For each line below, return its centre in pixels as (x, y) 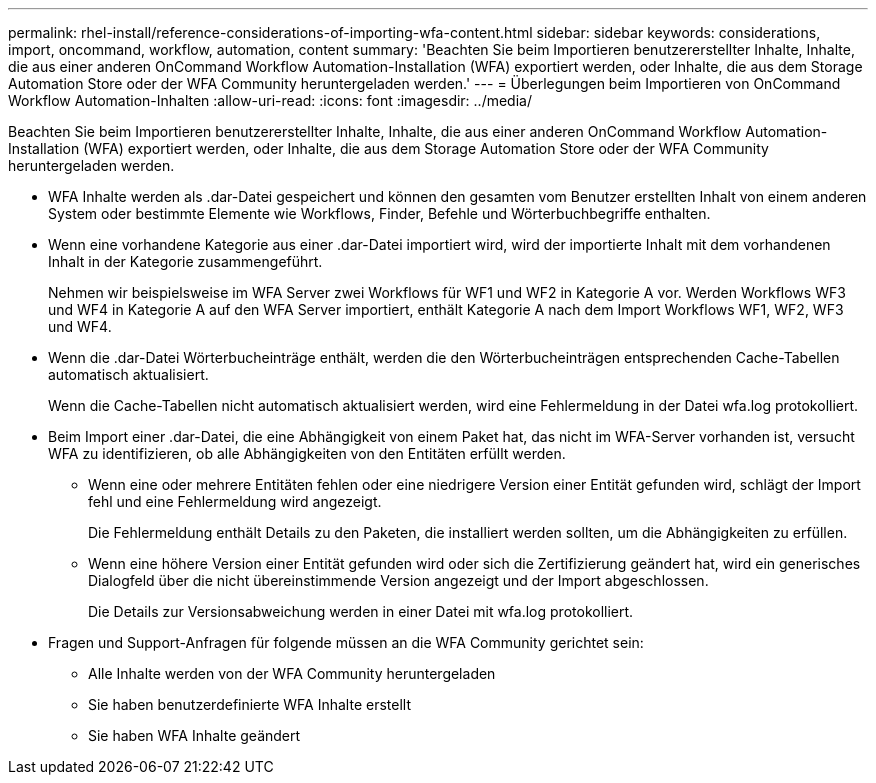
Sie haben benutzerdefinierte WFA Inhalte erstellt (249, 704)
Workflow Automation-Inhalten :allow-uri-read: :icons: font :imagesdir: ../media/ (270, 100)
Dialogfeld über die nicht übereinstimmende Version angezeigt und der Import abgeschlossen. (398, 580)
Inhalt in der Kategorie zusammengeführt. (185, 261)
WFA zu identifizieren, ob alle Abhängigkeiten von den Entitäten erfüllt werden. (307, 453)
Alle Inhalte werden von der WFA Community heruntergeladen (292, 673)
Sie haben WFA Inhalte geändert (194, 735)
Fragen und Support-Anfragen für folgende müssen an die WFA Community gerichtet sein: (346, 642)
